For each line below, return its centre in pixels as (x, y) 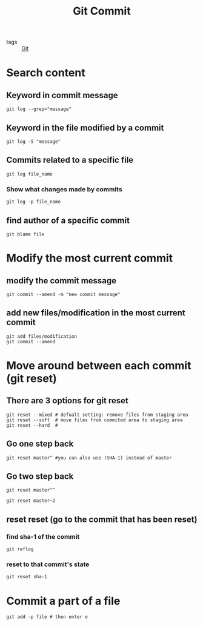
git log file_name (29, 174)
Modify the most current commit (90, 258)
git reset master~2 (31, 501)
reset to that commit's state (48, 564)
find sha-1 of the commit (43, 536)
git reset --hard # (32, 425)
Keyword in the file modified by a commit (85, 127)
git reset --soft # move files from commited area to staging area (95, 420)
